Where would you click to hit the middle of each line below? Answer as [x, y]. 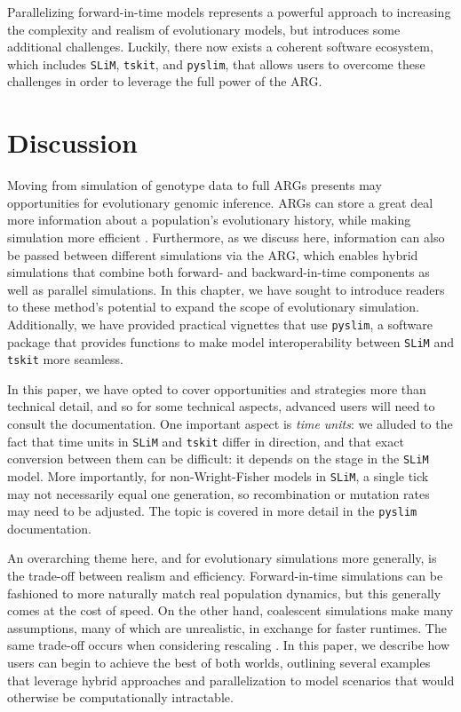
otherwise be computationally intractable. [120, 697]
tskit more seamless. [65, 359]
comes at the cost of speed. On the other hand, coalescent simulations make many [230, 610]
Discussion [72, 142]
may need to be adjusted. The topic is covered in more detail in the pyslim [212, 511]
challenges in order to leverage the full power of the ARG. [165, 81]
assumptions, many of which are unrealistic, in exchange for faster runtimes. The [227, 627]
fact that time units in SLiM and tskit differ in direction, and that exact [206, 441]
